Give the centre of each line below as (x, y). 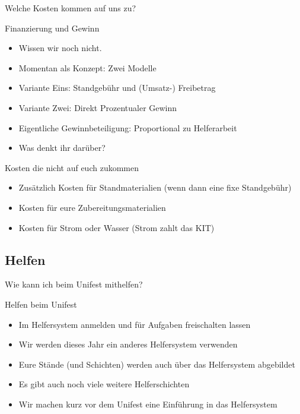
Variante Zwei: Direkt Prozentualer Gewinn (98, 107)
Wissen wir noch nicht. (60, 48)
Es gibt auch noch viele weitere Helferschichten (104, 384)
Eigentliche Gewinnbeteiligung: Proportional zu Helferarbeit (128, 127)
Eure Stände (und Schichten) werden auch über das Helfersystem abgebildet (157, 364)
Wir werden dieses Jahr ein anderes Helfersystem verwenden (128, 344)
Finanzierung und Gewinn (52, 28)
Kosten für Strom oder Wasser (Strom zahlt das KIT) (117, 227)
